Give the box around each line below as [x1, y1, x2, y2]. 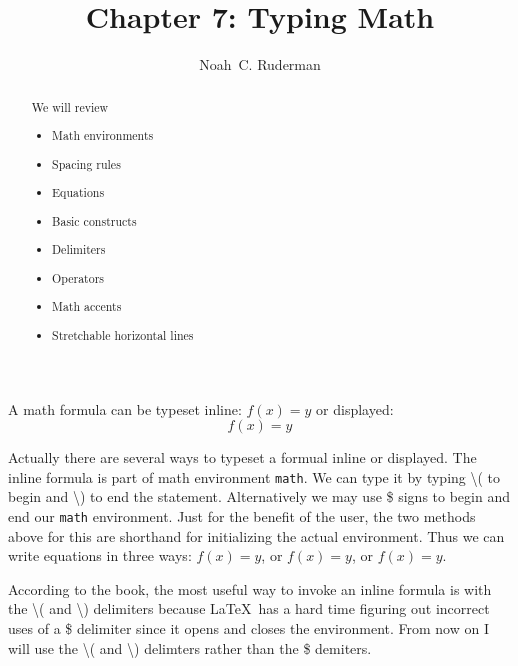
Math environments [52, 127, 154, 144]
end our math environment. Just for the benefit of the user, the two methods [8, 505, 476, 526]
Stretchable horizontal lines [52, 326, 194, 343]
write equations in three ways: [8, 545, 192, 566]
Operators [52, 269, 105, 286]
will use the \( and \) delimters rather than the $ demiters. [8, 637, 372, 658]
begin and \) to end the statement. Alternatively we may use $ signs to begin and [8, 486, 510, 507]
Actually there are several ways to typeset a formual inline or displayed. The [8, 447, 477, 468]
